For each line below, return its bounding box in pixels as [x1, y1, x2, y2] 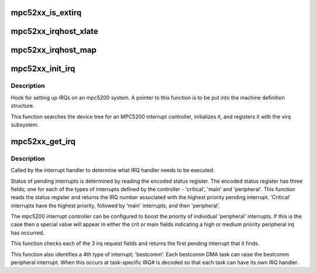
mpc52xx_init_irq [11, 64, 75, 74]
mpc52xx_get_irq [11, 136, 76, 146]
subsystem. [11, 121, 39, 128]
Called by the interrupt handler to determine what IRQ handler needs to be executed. [11, 167, 215, 174]
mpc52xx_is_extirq [11, 8, 82, 18]
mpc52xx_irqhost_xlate [11, 26, 99, 36]
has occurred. [11, 229, 45, 236]
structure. [11, 103, 35, 110]
